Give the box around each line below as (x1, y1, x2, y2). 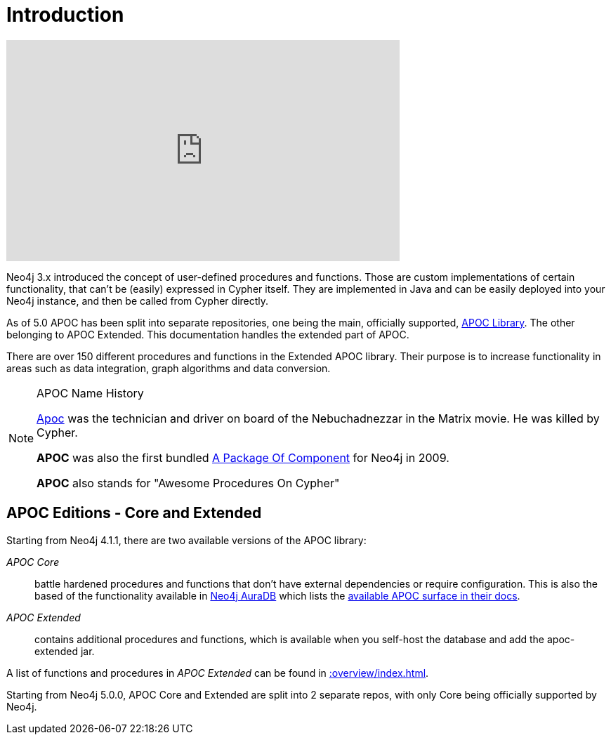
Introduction (6, 3, 124, 27)
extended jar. (34, 645, 95, 657)
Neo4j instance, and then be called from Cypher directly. (6, 294, 269, 307)
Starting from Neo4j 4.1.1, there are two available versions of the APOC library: (6, 534, 367, 546)
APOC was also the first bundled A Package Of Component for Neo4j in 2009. (37, 450, 449, 465)
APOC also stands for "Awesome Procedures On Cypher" (37, 475, 340, 490)
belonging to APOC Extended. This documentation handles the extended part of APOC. (6, 328, 409, 341)
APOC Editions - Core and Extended (6, 504, 262, 522)
